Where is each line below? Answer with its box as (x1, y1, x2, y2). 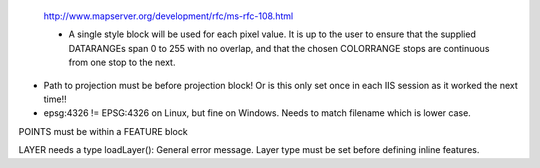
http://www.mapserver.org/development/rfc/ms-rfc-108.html (43, 10, 294, 22)
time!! (43, 93, 67, 105)
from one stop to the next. (68, 56, 176, 69)
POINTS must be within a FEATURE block (18, 125, 189, 137)
